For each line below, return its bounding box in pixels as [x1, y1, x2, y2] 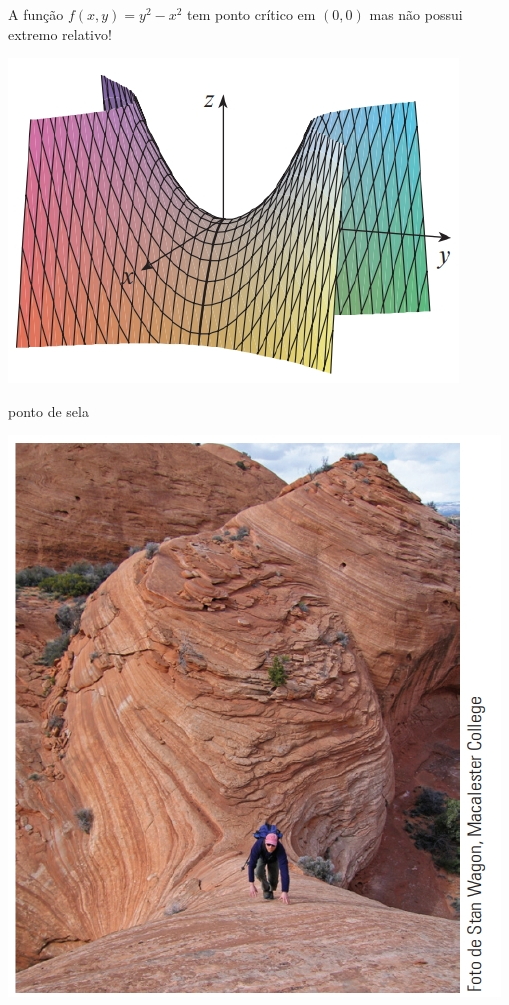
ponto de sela [8, 400, 89, 421]
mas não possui [369, 4, 463, 24]
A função [8, 4, 64, 24]
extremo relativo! [8, 23, 112, 44]
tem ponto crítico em [187, 4, 316, 24]
